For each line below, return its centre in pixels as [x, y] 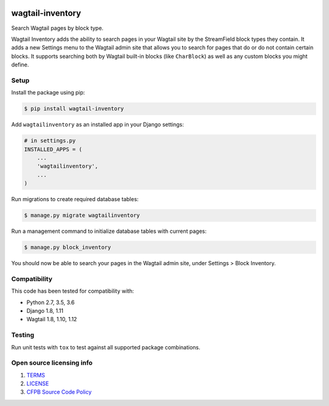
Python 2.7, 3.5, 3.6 [51, 302]
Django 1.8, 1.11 [45, 310]
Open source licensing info [52, 363]
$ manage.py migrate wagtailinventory [82, 215]
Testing [23, 335]
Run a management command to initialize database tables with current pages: [109, 231]
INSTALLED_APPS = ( [53, 149]
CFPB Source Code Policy [59, 392]
